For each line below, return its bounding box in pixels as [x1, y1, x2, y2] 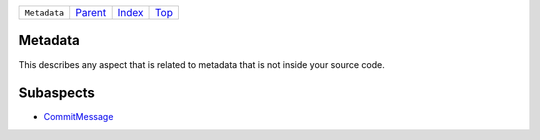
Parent [75, 6, 107, 19]
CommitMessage [43, 111, 114, 123]
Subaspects [18, 85, 95, 102]
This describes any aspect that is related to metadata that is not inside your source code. [18, 58, 385, 70]
